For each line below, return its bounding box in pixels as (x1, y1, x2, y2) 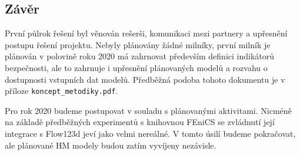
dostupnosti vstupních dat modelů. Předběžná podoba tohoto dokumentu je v (5, 73, 285, 85)
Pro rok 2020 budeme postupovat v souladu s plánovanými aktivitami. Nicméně (5, 104, 292, 116)
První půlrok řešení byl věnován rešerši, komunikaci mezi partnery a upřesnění (5, 27, 288, 39)
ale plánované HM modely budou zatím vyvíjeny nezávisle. (5, 139, 216, 151)
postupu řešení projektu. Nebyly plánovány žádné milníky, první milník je (5, 38, 271, 50)
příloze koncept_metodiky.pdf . (5, 85, 118, 97)
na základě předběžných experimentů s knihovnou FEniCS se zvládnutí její (5, 116, 275, 128)
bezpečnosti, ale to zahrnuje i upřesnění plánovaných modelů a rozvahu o (5, 61, 268, 73)
